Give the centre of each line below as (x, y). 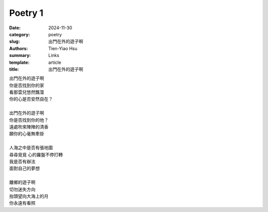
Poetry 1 (26, 13)
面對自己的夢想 (24, 168)
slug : (14, 42)
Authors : (19, 48)
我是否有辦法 (22, 161)
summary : (20, 55)
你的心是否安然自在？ (31, 99)
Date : (15, 28)
